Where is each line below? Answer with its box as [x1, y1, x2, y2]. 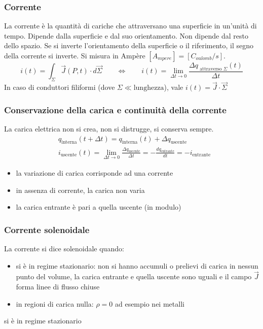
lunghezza [133, 84, 164, 92]
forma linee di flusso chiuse [16, 281, 100, 291]
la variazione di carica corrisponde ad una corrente [16, 168, 173, 178]
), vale [164, 82, 183, 92]
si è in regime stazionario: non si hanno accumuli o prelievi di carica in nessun [16, 260, 258, 271]
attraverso [200, 66, 222, 72]
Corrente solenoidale [4, 223, 90, 236]
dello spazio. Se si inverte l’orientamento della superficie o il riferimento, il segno [4, 40, 254, 51]
